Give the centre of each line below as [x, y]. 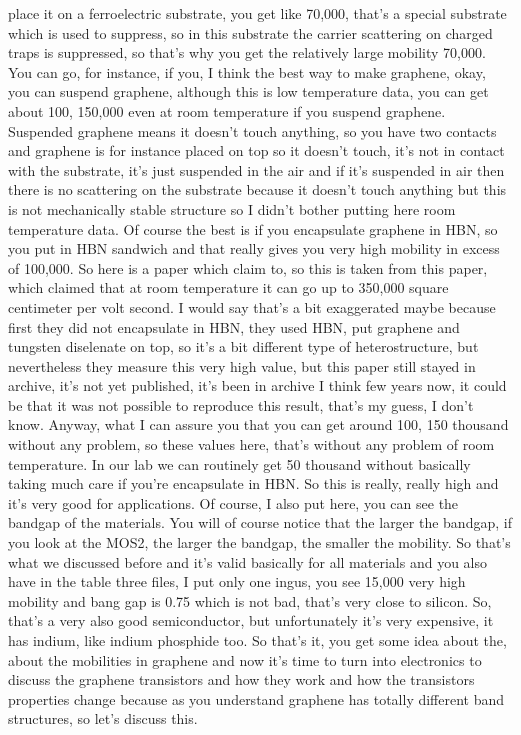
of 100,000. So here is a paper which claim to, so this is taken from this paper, [248, 267]
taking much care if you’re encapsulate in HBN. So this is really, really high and [253, 483]
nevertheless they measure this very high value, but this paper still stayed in [242, 365]
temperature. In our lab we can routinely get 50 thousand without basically [239, 463]
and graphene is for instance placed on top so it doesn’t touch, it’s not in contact [256, 150]
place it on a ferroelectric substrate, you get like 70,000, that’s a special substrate [257, 13]
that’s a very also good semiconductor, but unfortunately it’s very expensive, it [251, 620]
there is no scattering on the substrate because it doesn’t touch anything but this [257, 189]
